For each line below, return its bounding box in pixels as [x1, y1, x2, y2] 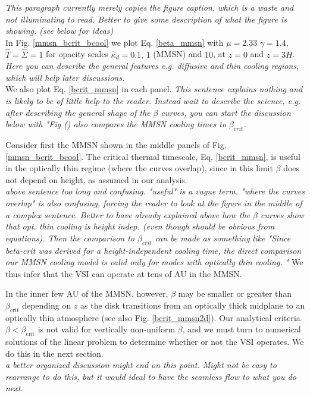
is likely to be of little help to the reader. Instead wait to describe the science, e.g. [5, 94, 301, 106]
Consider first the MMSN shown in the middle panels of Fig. [5, 138, 227, 150]
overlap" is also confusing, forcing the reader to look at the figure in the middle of [5, 196, 302, 209]
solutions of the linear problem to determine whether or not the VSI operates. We [5, 335, 304, 348]
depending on [22, 298, 71, 311]
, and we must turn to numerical [182, 323, 301, 335]
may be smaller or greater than [178, 287, 292, 300]
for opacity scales [46, 48, 108, 60]
